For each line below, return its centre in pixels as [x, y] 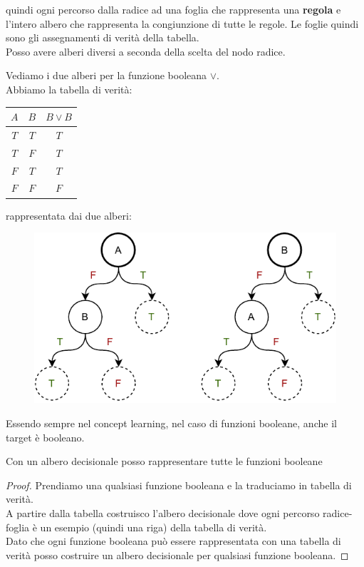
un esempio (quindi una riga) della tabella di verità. [154, 527]
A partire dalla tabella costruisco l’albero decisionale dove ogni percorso [163, 512]
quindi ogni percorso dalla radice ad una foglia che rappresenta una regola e [173, 9]
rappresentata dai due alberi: [69, 215]
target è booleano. [45, 437]
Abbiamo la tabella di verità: [69, 89]
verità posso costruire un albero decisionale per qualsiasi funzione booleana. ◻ [177, 555]
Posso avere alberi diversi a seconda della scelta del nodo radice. [146, 51]
